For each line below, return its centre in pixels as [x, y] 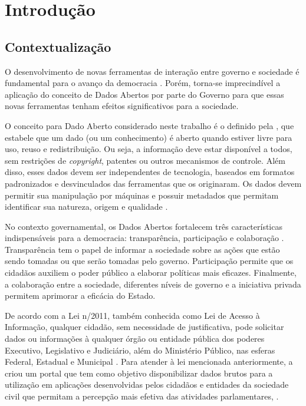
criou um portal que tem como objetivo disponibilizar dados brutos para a [139, 373]
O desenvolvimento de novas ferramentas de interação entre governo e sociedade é [152, 71]
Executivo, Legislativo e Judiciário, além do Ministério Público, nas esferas [140, 350]
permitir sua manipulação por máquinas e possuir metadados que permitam [142, 195]
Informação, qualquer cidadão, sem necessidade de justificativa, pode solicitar [144, 327]
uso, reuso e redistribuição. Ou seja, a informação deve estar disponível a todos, [149, 149]
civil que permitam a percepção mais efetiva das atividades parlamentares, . [142, 396]
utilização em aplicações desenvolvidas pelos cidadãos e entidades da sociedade [147, 384]
